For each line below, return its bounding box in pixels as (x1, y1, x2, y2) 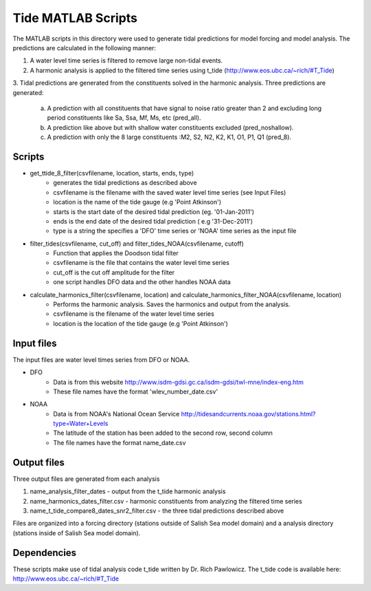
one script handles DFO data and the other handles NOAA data (53, 278, 232, 286)
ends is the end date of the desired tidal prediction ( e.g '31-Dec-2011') (53, 217, 254, 225)
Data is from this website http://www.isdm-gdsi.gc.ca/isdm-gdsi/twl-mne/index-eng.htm (53, 378, 304, 386)
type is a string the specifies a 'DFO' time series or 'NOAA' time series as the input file (53, 227, 297, 235)
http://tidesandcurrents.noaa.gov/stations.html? (181, 409, 316, 418)
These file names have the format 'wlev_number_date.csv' (53, 387, 218, 396)
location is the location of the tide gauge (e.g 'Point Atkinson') (53, 319, 228, 327)
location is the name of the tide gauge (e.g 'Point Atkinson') (53, 198, 222, 206)
